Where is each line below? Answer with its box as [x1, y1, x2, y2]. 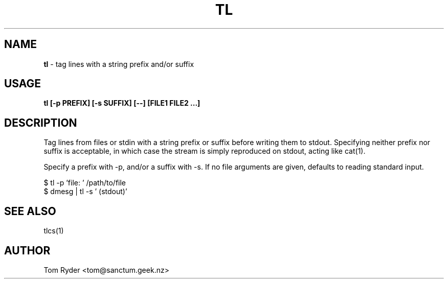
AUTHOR [4, 244, 51, 257]
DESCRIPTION [4, 116, 77, 129]
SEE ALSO [4, 204, 56, 218]
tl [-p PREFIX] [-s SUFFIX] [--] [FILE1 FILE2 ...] [43, 99, 200, 108]
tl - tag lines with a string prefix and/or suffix [43, 59, 194, 68]
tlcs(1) [43, 226, 64, 235]
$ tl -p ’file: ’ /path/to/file [43, 178, 126, 187]
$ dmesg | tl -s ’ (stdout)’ [43, 187, 127, 196]
